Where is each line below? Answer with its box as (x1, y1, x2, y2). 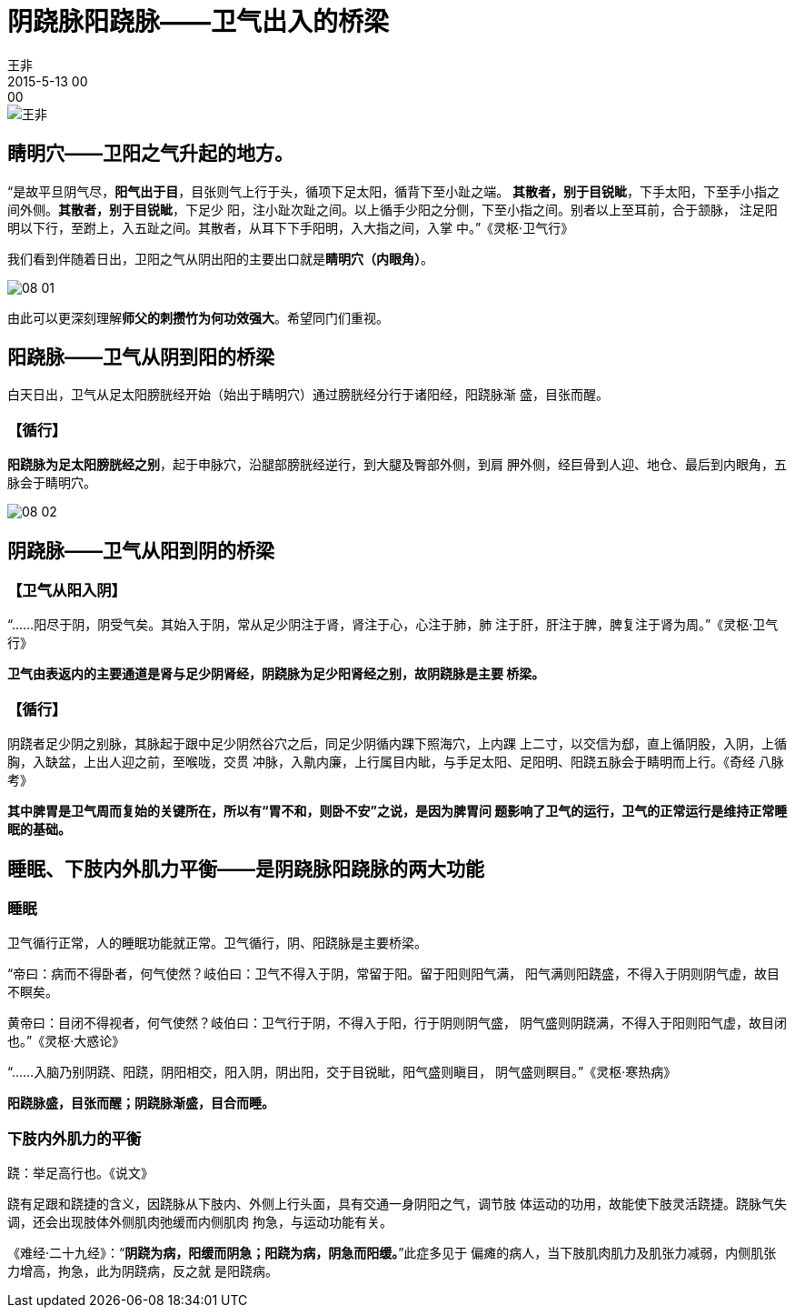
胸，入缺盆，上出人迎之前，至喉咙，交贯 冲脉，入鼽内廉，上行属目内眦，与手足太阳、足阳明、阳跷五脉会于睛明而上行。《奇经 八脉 (7, 754, 784, 770)
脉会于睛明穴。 (7, 475, 96, 491)
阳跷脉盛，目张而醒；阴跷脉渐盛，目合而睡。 (7, 1095, 274, 1111)
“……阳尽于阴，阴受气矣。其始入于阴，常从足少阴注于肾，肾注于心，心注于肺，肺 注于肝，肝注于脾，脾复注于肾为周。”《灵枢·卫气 (7, 617, 779, 633)
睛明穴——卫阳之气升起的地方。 (7, 142, 293, 166)
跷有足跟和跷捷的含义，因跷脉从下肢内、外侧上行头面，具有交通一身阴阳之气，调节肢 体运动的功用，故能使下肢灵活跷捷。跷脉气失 (7, 1196, 787, 1212)
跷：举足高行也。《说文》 (7, 1165, 154, 1181)
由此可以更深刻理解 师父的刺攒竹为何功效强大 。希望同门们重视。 (7, 309, 389, 326)
